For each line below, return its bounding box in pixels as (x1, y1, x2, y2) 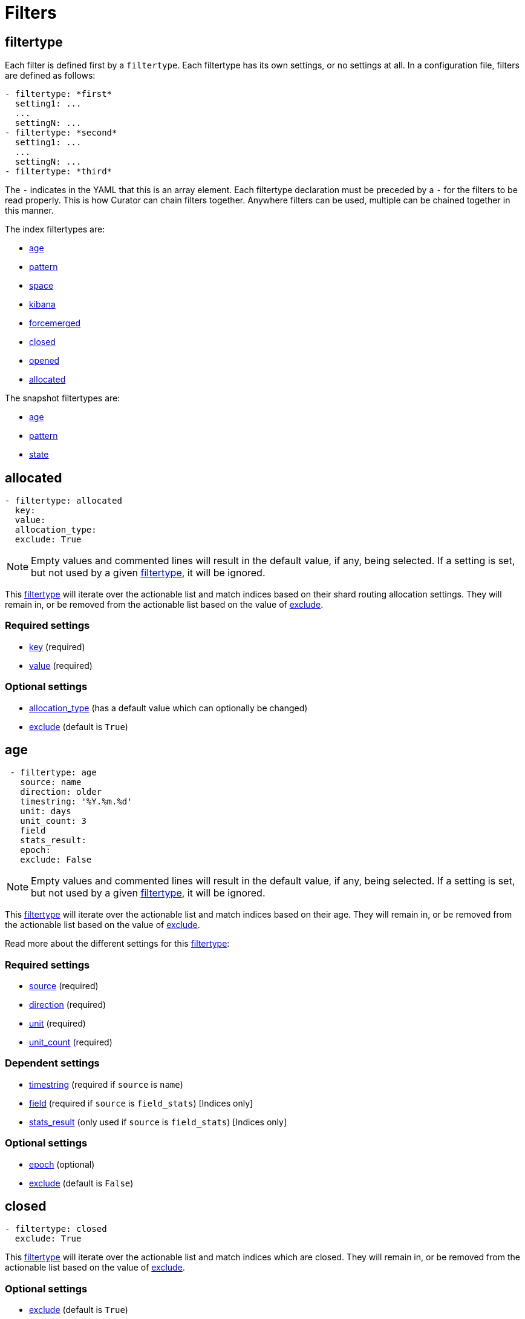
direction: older (20, 787, 102, 797)
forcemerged (29, 318, 81, 329)
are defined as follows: (5, 70, 96, 81)
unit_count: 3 (20, 816, 86, 826)
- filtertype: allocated (5, 496, 122, 506)
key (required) (29, 641, 85, 652)
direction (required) (29, 999, 106, 1010)
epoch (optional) (29, 1159, 95, 1169)
